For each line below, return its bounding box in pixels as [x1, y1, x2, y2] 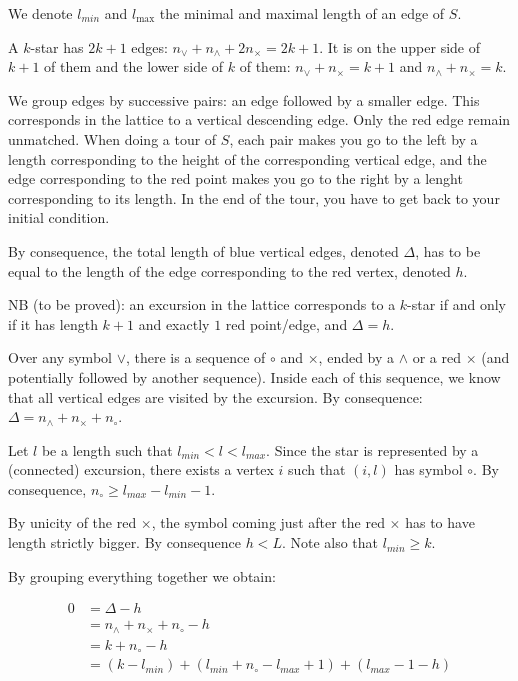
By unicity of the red [8, 512, 137, 533]
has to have [405, 512, 475, 533]
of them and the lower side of [44, 56, 224, 77]
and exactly [138, 313, 210, 334]
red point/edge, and [225, 313, 348, 334]
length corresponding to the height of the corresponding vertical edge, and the [8, 148, 487, 169]
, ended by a [318, 347, 395, 368]
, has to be [415, 240, 481, 261]
